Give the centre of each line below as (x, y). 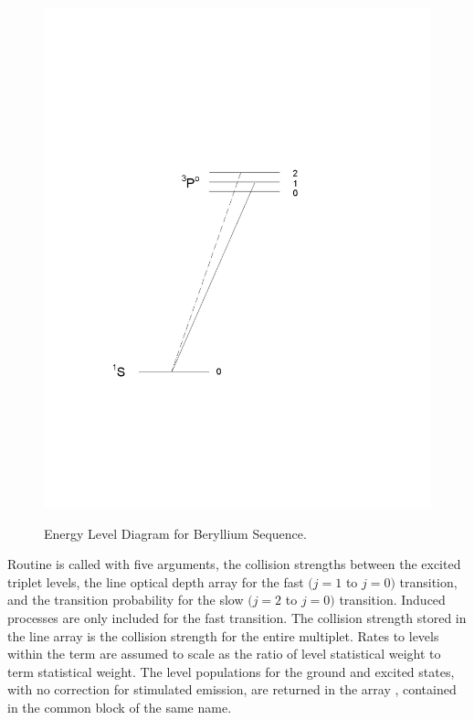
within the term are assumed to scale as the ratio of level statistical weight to (224, 654)
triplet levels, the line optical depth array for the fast (156, 581)
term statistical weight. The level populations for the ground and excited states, (231, 671)
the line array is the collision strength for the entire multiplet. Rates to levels (223, 635)
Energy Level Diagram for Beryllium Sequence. (175, 533)
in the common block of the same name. (120, 707)
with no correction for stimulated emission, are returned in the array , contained (232, 689)
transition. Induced (392, 600)
